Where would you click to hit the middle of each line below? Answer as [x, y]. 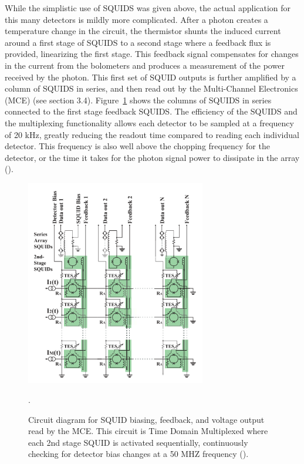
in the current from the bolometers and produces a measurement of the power [145, 65]
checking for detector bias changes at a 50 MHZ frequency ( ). [139, 454]
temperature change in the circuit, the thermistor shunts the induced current [143, 31]
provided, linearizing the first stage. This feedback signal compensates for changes [152, 54]
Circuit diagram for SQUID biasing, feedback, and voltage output [146, 419]
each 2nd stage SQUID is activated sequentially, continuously [138, 442]
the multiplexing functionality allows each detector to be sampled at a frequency [149, 122]
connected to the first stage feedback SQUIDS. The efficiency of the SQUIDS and [151, 111]
